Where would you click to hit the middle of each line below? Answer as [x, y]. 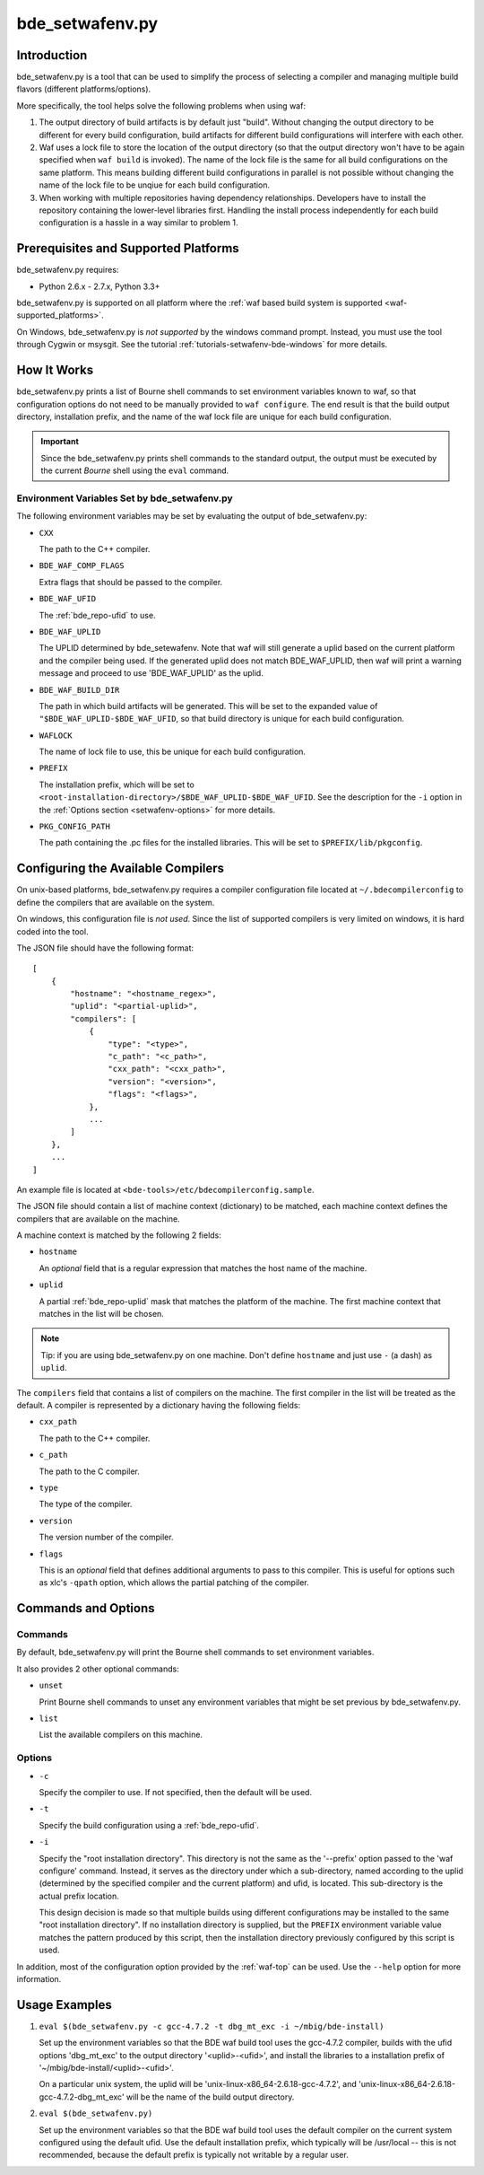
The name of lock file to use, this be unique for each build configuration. [173, 752]
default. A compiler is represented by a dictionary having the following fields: [159, 1405]
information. [39, 1979]
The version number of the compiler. [106, 1537]
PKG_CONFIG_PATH [75, 827]
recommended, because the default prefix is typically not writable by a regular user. [194, 2155]
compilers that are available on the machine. [98, 1219]
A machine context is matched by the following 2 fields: [119, 1235]
